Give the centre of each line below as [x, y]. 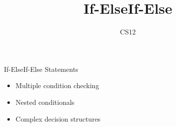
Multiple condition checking [57, 85]
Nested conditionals [45, 102]
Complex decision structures [58, 118]
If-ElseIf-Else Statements [41, 69]
